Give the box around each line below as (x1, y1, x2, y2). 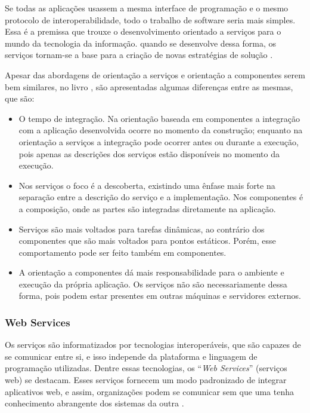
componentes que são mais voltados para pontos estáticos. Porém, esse (18, 234, 276, 247)
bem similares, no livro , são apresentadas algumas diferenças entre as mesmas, (5, 80, 293, 93)
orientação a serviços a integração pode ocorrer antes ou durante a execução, (18, 135, 299, 148)
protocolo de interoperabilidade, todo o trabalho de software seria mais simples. (5, 13, 296, 26)
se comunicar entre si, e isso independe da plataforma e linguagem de (5, 350, 258, 362)
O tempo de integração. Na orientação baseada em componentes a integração (18, 112, 300, 124)
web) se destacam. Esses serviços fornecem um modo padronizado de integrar (5, 374, 287, 386)
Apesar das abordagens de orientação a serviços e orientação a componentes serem (5, 68, 305, 81)
